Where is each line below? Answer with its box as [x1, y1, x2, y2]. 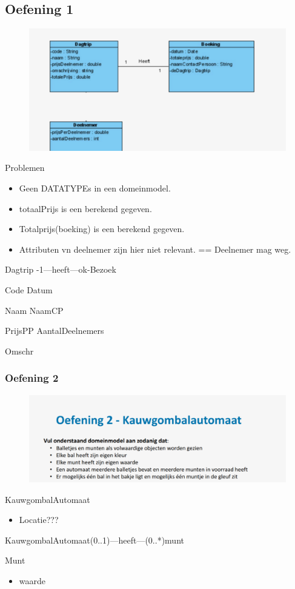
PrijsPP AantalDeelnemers [5, 324, 104, 337]
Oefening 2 [5, 370, 59, 385]
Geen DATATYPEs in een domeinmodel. [19, 182, 171, 195]
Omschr [5, 344, 34, 357]
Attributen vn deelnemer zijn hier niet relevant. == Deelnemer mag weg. [19, 242, 291, 255]
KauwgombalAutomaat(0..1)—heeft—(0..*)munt [5, 533, 184, 546]
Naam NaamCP [5, 304, 64, 316]
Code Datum [5, 284, 53, 296]
